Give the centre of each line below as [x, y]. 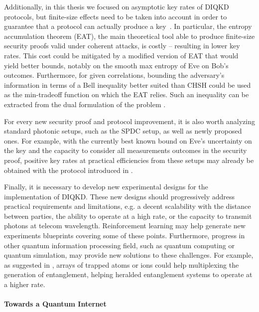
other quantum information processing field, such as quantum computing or [119, 245]
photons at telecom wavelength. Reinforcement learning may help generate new [125, 226]
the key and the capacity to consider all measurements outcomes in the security [126, 150]
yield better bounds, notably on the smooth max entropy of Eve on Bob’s [116, 65]
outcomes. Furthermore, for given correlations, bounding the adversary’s [114, 75]
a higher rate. [25, 284]
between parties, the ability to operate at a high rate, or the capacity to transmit [128, 216]
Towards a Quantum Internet [55, 304]
